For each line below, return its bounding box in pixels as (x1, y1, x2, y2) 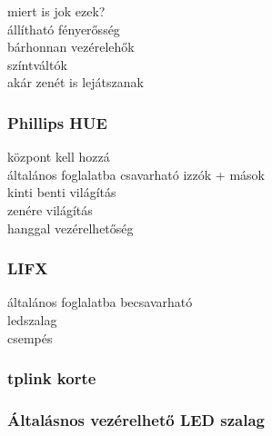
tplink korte (7, 367, 96, 390)
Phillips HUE (7, 111, 107, 134)
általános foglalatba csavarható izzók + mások (7, 164, 265, 183)
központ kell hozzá (7, 147, 110, 166)
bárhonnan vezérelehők (7, 37, 135, 56)
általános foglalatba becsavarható (7, 292, 193, 312)
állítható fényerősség (7, 19, 120, 38)
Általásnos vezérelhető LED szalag (7, 408, 265, 431)
